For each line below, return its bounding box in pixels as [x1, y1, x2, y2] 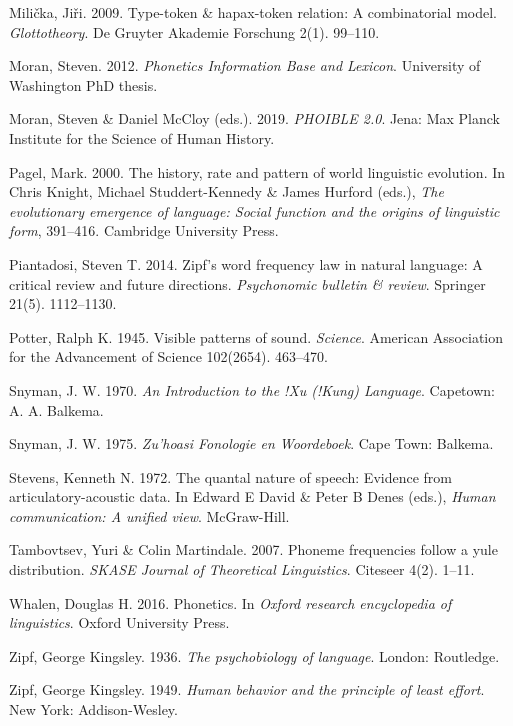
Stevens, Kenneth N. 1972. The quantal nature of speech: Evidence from [9, 466, 452, 487]
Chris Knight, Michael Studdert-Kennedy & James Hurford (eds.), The [9, 181, 444, 202]
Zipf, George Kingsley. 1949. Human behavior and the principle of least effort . [9, 679, 485, 700]
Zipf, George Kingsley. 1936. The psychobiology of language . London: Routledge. [9, 645, 500, 666]
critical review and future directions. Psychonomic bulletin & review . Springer [9, 273, 486, 294]
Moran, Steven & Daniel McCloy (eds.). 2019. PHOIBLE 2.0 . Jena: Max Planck [9, 108, 500, 129]
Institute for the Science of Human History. [9, 127, 275, 148]
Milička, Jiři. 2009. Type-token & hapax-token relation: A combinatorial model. [9, 2, 498, 22]
